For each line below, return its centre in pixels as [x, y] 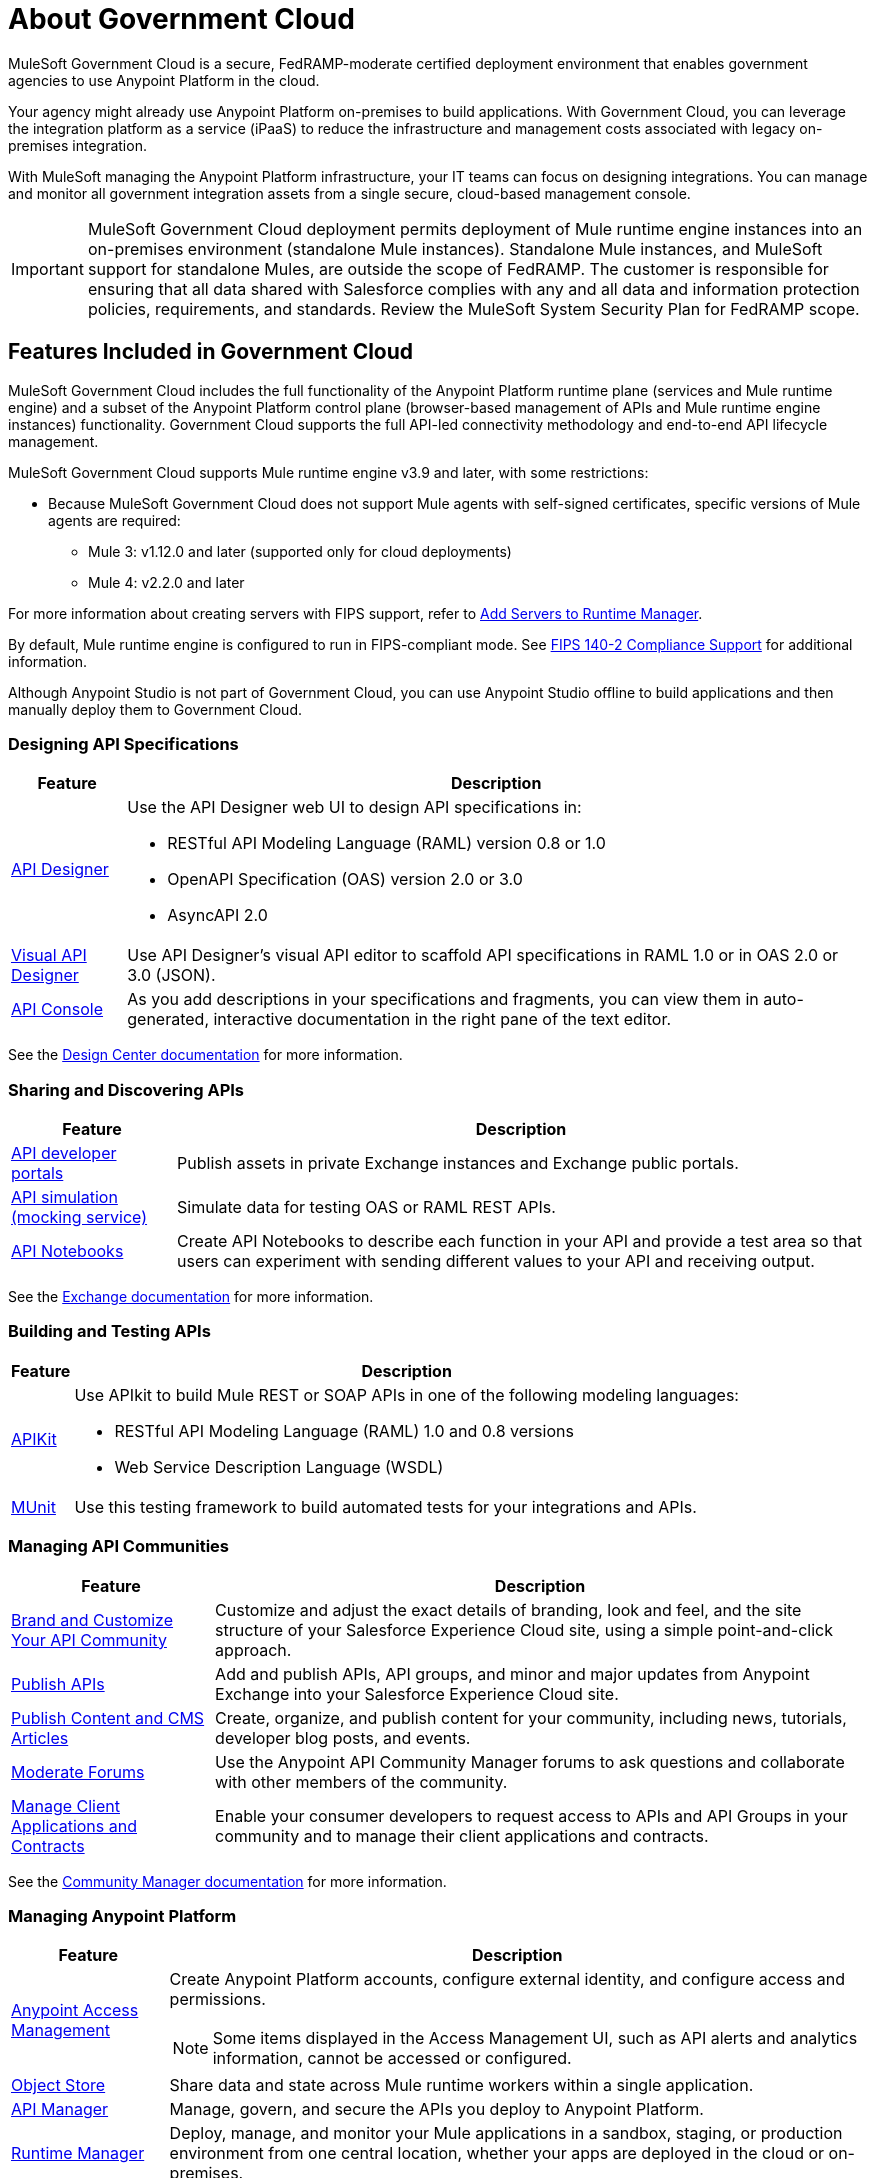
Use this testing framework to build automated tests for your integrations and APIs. [385, 1506]
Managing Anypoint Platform [122, 1915]
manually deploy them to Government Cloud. [155, 709]
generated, [168, 1019]
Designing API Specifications [123, 743]
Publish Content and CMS [108, 1717]
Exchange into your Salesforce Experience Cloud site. [417, 1693]
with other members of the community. [361, 1781]
